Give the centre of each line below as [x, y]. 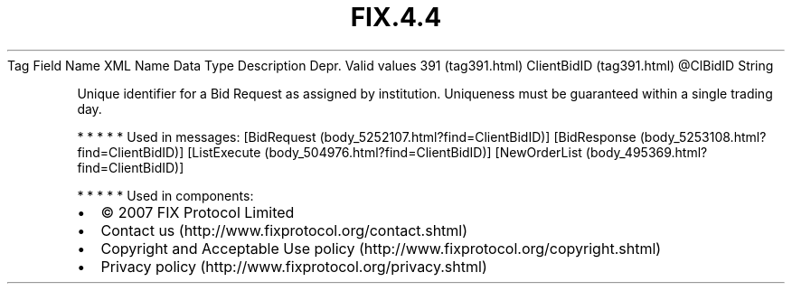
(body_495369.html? [646, 152]
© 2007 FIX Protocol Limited [198, 212]
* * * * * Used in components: [165, 195]
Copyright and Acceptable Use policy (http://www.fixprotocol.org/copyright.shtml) [381, 248]
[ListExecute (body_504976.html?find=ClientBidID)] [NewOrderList [385, 152]
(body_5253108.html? [703, 136]
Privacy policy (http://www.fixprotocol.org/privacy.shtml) [294, 266]
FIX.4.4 [396, 17]
